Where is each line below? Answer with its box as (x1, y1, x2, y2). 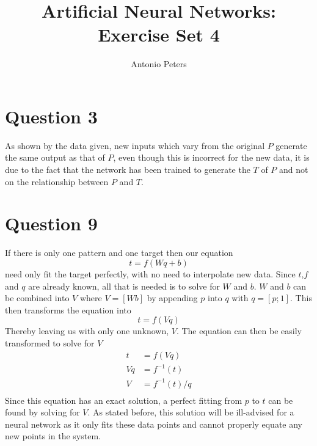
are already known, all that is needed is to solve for (28, 279, 220, 292)
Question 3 (5, 103, 98, 128)
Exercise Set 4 (98, 22, 220, 47)
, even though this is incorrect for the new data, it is (113, 151, 310, 164)
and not (279, 163, 308, 176)
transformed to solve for (5, 336, 95, 349)
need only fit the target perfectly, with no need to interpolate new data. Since (5, 267, 296, 280)
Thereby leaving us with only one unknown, (5, 324, 169, 337)
